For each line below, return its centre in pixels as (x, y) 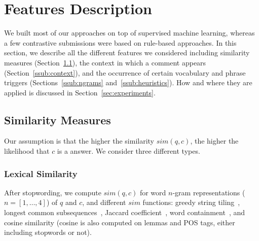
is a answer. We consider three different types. (128, 151)
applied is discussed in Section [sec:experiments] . (80, 92)
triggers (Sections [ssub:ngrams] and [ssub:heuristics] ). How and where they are (128, 82)
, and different (104, 202)
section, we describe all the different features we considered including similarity (127, 53)
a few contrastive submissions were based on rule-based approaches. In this (120, 42)
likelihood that (27, 151)
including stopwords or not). (48, 232)
